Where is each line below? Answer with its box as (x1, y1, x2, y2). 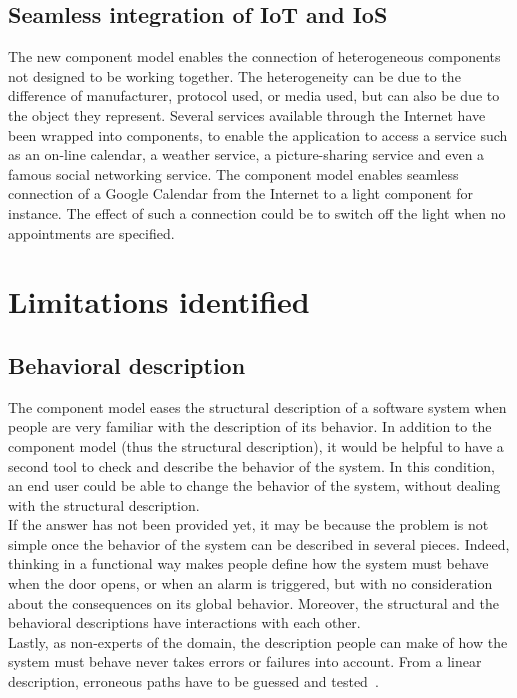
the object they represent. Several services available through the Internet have (8, 104, 486, 125)
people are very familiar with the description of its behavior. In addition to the (8, 416, 492, 437)
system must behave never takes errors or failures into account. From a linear (8, 651, 482, 672)
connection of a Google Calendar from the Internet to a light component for (8, 183, 473, 204)
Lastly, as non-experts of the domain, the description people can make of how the (8, 631, 508, 652)
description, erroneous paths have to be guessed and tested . (8, 671, 379, 692)
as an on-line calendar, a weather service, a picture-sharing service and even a (8, 144, 485, 165)
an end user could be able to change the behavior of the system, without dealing (8, 475, 501, 496)
